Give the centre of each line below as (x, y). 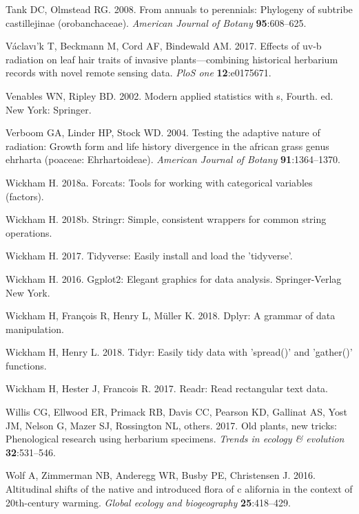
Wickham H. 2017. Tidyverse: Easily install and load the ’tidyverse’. (149, 256)
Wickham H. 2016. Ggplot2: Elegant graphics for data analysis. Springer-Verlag (174, 278)
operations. (29, 232)
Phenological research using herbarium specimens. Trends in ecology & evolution (175, 439)
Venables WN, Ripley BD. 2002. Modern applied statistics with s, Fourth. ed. (170, 95)
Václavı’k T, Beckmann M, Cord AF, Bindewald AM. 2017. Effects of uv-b (164, 46)
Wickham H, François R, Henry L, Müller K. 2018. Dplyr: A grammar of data (171, 315)
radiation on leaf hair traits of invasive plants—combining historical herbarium (172, 59)
